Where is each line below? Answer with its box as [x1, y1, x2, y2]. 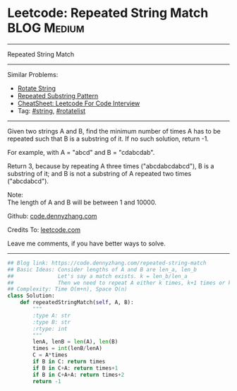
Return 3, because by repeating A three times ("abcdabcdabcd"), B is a [7, 161, 214, 170]
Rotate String [17, 83, 56, 93]
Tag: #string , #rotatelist [17, 106, 86, 115]
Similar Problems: [7, 70, 59, 78]
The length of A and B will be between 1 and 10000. [7, 198, 157, 206]
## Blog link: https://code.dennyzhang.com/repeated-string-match [7, 259, 207, 267]
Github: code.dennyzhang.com [7, 211, 97, 220]
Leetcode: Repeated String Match [7, 5, 209, 21]
